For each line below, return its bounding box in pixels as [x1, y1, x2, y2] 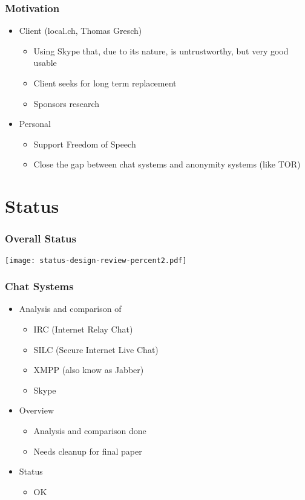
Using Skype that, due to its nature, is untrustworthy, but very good [33, 44, 289, 57]
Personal [19, 117, 51, 130]
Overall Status [5, 231, 76, 246]
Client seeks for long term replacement [33, 77, 177, 89]
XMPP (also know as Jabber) [33, 363, 144, 376]
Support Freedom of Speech [33, 137, 136, 150]
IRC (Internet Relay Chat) [33, 323, 133, 336]
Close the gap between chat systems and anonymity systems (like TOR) [33, 158, 301, 170]
